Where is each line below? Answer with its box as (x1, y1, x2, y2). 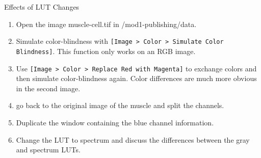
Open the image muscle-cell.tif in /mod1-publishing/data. (16, 18, 197, 29)
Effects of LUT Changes (4, 2, 80, 12)
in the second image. (16, 83, 81, 93)
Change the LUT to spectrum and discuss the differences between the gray (16, 134, 250, 145)
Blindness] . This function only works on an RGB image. (16, 45, 196, 56)
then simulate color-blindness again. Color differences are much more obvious (16, 73, 257, 84)
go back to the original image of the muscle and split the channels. (16, 100, 224, 111)
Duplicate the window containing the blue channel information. (16, 117, 214, 127)
